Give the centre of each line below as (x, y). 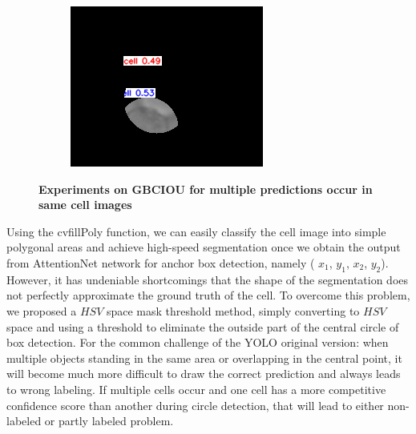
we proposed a (42, 310)
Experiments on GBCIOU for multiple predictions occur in (206, 189)
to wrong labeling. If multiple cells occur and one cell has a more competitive (196, 389)
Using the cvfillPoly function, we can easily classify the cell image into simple (196, 231)
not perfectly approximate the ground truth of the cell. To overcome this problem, (208, 295)
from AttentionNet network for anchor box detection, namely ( (161, 262)
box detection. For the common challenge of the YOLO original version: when (198, 342)
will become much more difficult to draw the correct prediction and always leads (204, 374)
